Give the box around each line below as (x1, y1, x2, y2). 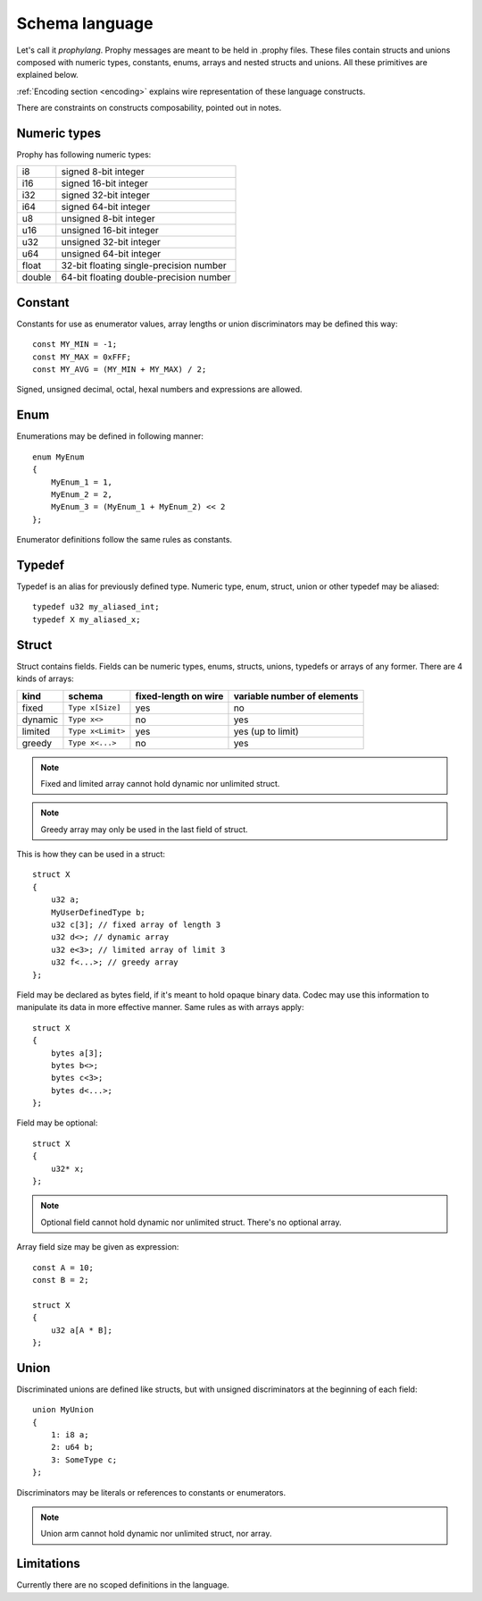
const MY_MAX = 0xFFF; (32, 351, 132, 362)
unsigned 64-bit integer (61, 248, 162, 260)
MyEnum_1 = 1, (50, 476, 113, 487)
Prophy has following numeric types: (16, 149, 152, 160)
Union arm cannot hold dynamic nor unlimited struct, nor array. (40, 1529, 272, 1539)
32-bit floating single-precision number (61, 259, 227, 272)
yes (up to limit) (233, 725, 299, 737)
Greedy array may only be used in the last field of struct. (40, 823, 248, 835)
